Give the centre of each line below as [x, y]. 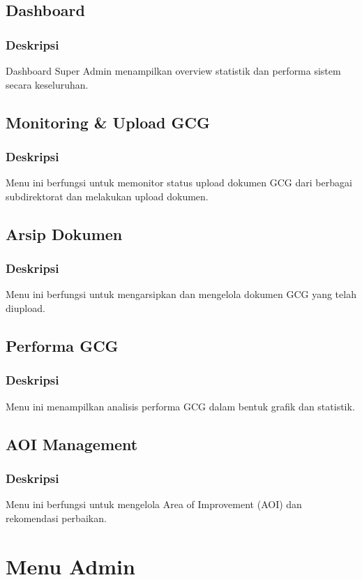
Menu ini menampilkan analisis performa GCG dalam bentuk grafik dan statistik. [180, 406]
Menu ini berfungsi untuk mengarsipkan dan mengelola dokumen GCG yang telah [181, 294]
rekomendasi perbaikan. [56, 518]
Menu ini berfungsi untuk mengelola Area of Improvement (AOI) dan [154, 504]
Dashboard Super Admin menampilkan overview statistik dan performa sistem [173, 70]
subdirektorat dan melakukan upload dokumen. [107, 196]
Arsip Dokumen [64, 233]
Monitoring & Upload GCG [108, 122]
